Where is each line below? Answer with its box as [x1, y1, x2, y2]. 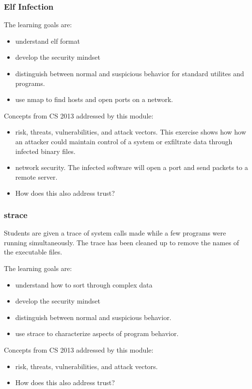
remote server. [15, 171, 58, 182]
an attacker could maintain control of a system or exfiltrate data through [15, 136, 233, 146]
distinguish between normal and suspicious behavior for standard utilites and [15, 68, 244, 78]
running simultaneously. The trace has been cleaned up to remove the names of [4, 237, 239, 247]
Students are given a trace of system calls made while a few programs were [4, 228, 226, 238]
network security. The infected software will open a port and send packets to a [15, 162, 248, 172]
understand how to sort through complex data [15, 279, 153, 289]
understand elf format [15, 35, 80, 46]
